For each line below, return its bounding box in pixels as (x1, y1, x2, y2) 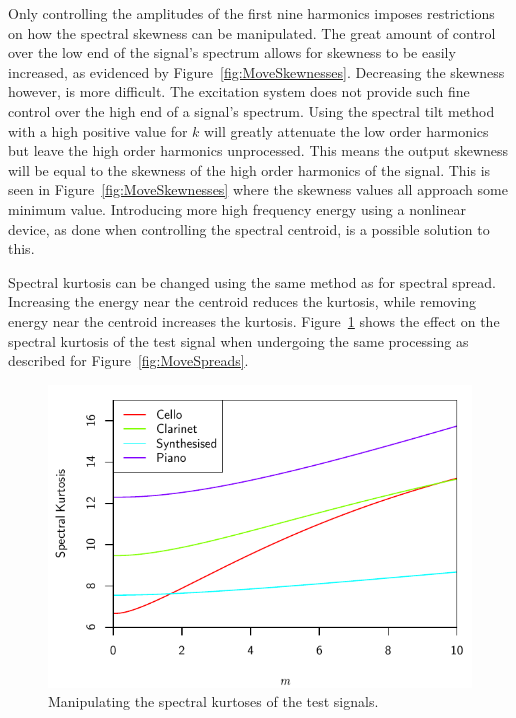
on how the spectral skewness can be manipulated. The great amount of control (8, 22, 496, 43)
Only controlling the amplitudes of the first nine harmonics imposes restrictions (8, 3, 495, 23)
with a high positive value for (8, 120, 188, 141)
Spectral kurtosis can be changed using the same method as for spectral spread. (8, 271, 496, 292)
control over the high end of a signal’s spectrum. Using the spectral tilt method (8, 100, 495, 121)
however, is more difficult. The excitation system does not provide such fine (8, 81, 470, 102)
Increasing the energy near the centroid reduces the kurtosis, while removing (8, 291, 477, 312)
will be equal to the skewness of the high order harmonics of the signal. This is (8, 159, 491, 180)
